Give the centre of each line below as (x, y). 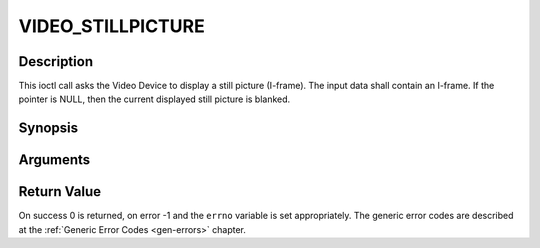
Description (56, 61)
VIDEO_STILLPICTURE (111, 26)
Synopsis (48, 128)
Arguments (54, 160)
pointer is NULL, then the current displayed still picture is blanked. (154, 99)
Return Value (60, 191)
